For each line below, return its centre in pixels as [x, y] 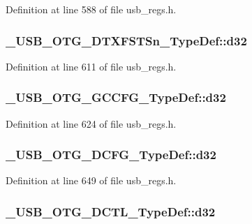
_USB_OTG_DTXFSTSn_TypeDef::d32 [126, 40]
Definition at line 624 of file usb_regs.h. [91, 123]
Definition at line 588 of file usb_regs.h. [91, 9]
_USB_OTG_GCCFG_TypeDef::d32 [116, 97]
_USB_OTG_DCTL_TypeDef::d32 [111, 211]
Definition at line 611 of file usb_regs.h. [91, 66]
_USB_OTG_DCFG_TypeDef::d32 [111, 155]
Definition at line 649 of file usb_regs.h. [91, 180]
